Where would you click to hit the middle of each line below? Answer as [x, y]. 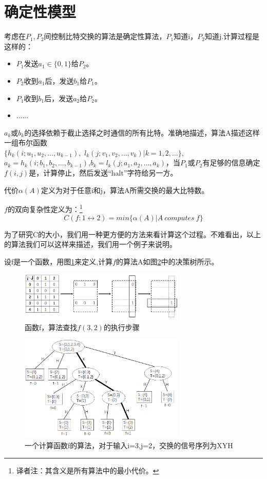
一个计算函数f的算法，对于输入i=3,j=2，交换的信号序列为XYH [129, 445]
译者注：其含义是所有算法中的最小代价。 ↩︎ [88, 470]
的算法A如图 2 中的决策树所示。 [167, 261]
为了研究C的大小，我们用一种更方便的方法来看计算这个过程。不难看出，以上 [133, 234]
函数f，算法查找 [51, 327]
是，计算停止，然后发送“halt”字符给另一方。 [103, 173]
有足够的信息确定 [231, 162]
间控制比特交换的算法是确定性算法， [105, 36]
